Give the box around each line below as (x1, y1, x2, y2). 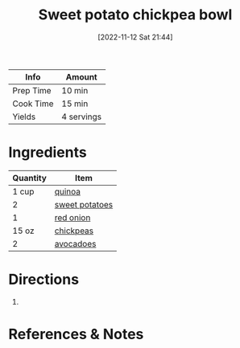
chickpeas (54, 225, 94, 236)
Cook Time (12, 98, 54, 109)
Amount (65, 71, 98, 82)
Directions (8, 271, 79, 289)
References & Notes (8, 325, 144, 343)
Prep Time (12, 84, 52, 96)
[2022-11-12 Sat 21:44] (97, 32, 173, 42)
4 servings (61, 111, 102, 122)
